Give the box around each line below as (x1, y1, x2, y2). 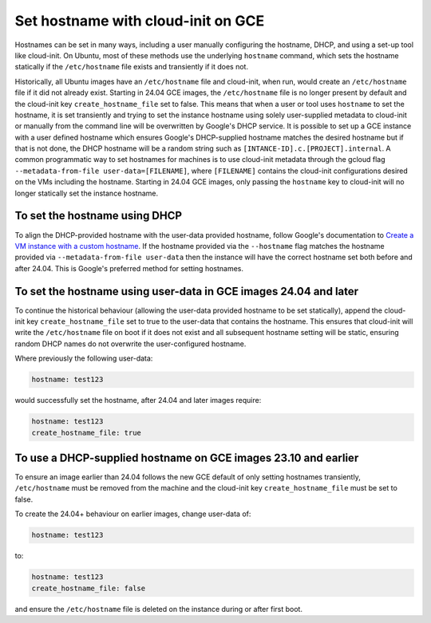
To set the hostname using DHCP (14, 209, 183, 223)
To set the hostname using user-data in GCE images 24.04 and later (14, 284, 359, 298)
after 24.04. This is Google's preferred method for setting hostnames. (14, 263, 243, 273)
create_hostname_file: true (31, 428, 141, 437)
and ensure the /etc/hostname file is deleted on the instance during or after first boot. (14, 604, 303, 613)
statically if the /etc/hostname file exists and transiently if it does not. (14, 62, 249, 72)
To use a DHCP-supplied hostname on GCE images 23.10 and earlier (14, 451, 359, 464)
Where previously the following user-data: (14, 353, 153, 363)
